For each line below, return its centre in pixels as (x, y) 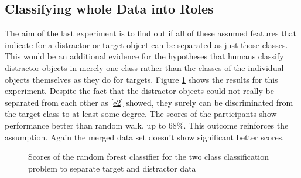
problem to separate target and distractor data (112, 168)
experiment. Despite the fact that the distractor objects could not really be (139, 91)
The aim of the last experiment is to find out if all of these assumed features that (150, 33)
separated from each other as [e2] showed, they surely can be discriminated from (149, 102)
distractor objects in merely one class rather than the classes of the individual (144, 67)
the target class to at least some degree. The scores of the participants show (141, 114)
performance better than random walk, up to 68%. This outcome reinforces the (147, 125)
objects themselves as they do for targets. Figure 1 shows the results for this (141, 79)
